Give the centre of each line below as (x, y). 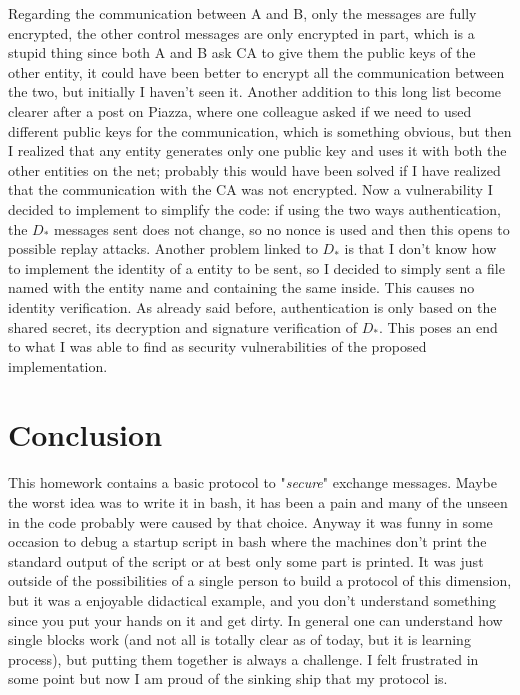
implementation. (58, 365)
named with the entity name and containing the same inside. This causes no (241, 287)
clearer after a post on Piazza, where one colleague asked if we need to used (240, 110)
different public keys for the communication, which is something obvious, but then (260, 130)
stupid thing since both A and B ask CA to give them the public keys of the (242, 52)
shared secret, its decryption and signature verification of (182, 326)
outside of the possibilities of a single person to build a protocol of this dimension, (260, 580)
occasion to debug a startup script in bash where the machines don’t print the (247, 541)
